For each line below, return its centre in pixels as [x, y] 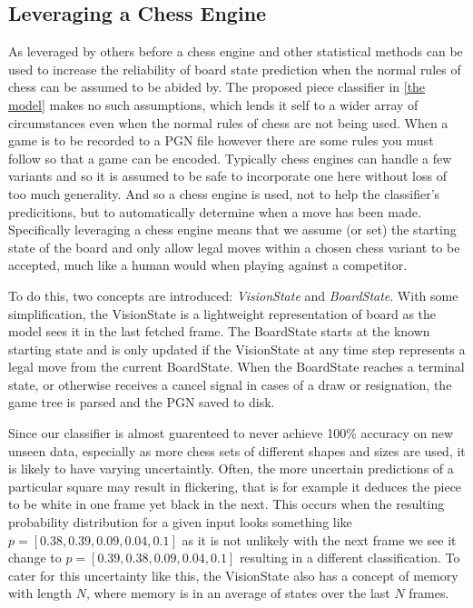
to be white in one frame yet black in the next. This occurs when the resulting [227, 504]
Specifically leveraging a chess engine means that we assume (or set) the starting [232, 229]
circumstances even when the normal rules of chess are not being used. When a [228, 122]
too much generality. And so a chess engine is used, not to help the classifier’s [224, 193]
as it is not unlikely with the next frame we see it [319, 539]
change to [35, 558]
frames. [429, 593]
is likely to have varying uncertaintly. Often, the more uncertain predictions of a [231, 468]
